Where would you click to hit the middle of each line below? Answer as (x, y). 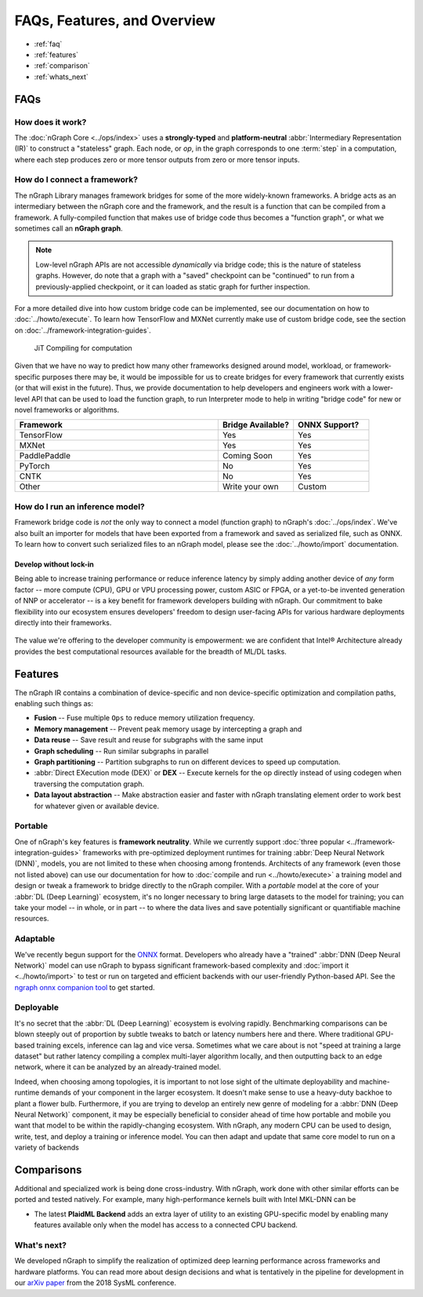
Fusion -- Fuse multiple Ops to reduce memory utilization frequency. (145, 718)
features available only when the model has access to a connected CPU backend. (166, 1225)
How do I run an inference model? (80, 506)
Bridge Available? (256, 425)
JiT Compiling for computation (83, 348)
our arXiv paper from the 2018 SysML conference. (95, 1283)
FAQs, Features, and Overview (115, 20)
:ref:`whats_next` (61, 77)
